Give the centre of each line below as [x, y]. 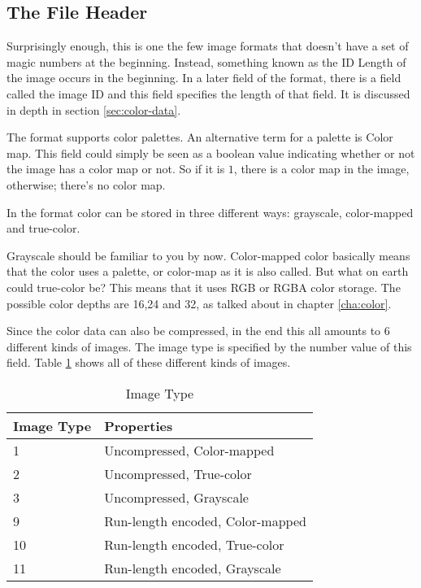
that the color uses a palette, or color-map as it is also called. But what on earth [208, 271]
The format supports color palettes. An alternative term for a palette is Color [200, 137]
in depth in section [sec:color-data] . [94, 109]
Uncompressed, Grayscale [176, 497]
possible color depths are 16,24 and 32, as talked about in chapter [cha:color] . [199, 303]
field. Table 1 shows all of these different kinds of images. [149, 362]
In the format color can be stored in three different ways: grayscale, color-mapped [210, 212]
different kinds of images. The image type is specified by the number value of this [209, 346]
